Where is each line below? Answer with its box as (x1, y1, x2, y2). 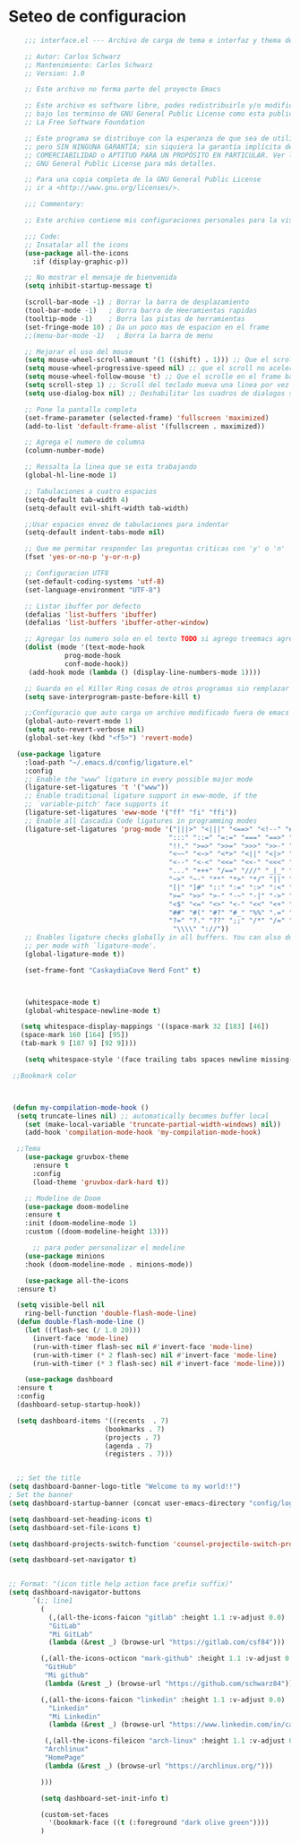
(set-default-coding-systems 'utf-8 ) (24, 576, 166, 586)
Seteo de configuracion (8, 6, 187, 27)
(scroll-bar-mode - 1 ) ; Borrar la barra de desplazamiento (24, 298, 250, 307)
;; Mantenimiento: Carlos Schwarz (24, 60, 153, 69)
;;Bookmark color (12, 1071, 77, 1080)
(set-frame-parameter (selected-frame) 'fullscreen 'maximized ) (24, 413, 270, 422)
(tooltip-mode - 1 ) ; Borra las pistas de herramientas (24, 314, 245, 324)
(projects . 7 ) (104, 1432, 162, 1442)
